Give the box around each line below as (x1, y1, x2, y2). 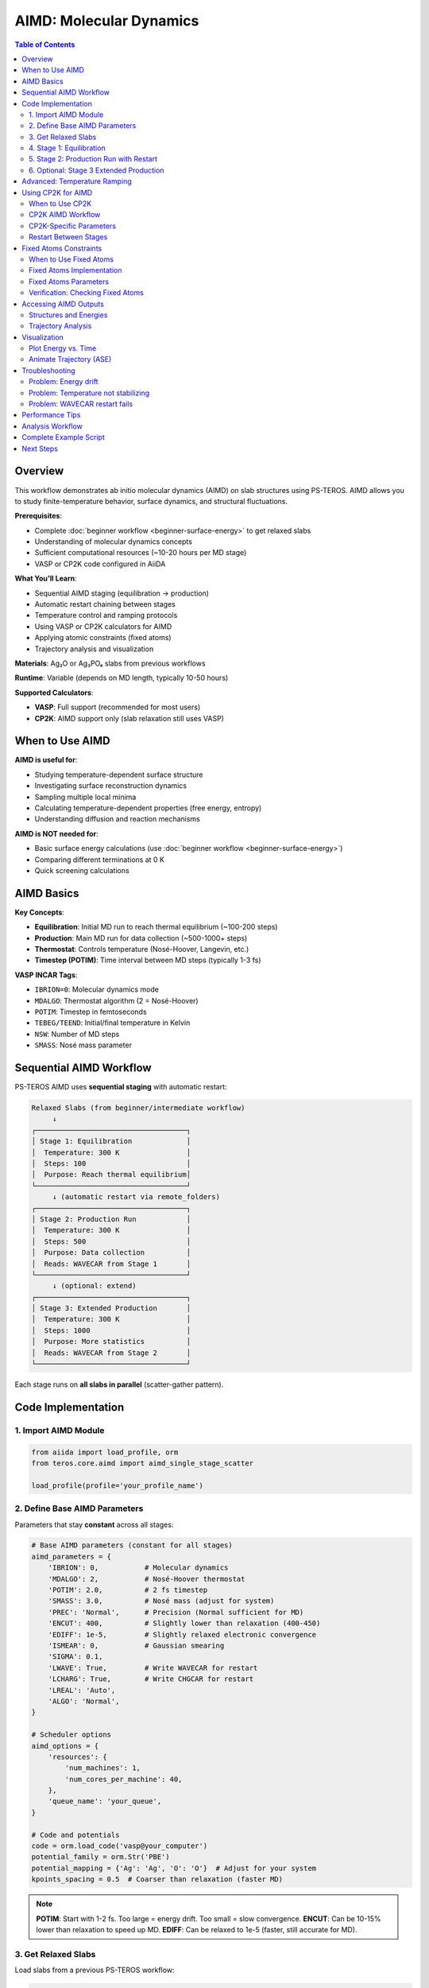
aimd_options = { (31, 1741, 99, 1750)
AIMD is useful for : (14, 755, 78, 765)
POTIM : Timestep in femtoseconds (34, 1007, 147, 1016)
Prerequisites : (14, 511, 63, 521)
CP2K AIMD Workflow (29, 210, 101, 219)
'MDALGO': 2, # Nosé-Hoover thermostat (48, 1574, 245, 1583)
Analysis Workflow (21, 421, 83, 431)
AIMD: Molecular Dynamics (14, 12, 199, 29)
